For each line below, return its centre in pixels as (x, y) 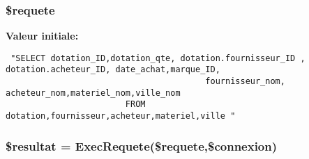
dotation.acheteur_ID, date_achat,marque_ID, (113, 70)
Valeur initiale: (42, 36)
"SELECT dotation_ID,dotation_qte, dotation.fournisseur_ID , (158, 58)
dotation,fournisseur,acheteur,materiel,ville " (121, 116)
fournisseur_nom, (245, 82)
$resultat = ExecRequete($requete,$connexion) (142, 145)
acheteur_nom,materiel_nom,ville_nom (93, 93)
